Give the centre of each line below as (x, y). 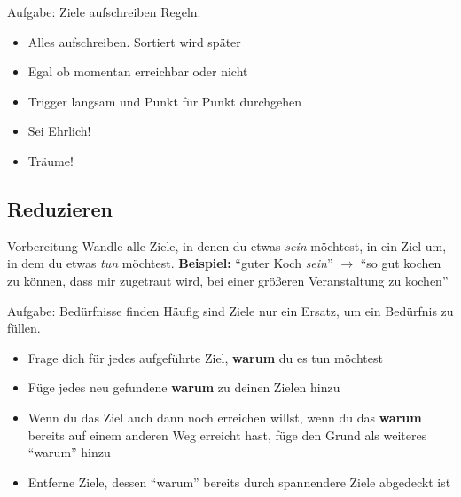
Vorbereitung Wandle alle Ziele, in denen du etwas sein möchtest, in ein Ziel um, (227, 245)
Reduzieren (60, 208)
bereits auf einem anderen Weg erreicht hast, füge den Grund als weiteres (227, 434)
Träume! (51, 160)
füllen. (24, 328)
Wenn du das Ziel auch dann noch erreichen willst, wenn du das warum (225, 417)
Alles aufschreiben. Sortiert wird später (134, 41)
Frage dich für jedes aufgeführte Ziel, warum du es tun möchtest (205, 357)
